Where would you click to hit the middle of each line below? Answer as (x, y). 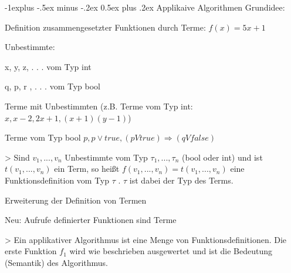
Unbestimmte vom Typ (106, 157)
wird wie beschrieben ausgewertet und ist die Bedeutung (171, 251)
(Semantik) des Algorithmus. (56, 262)
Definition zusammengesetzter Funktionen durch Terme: (105, 27)
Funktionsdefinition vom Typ (57, 180)
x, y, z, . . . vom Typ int (48, 66)
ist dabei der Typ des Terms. (181, 180)
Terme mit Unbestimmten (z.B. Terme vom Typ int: (99, 106)
